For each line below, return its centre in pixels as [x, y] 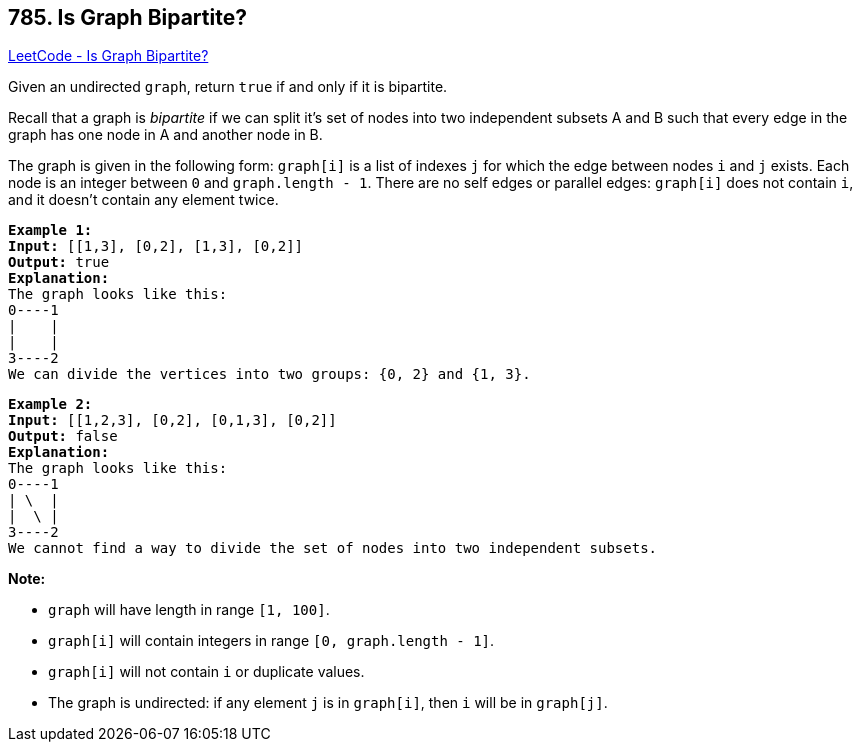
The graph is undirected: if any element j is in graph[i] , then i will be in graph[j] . [328, 703]
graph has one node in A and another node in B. [165, 135]
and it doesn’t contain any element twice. [143, 200]
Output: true [59, 262]
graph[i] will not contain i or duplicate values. [206, 672]
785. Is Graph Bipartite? [127, 17]
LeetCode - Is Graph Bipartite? [108, 56]
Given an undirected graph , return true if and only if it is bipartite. [228, 87]
